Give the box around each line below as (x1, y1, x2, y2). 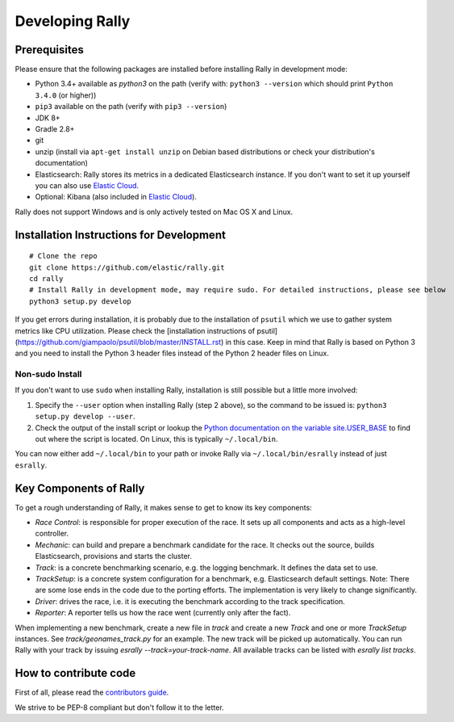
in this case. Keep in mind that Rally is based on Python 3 (225, 337, 415, 346)
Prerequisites (15, 43, 84, 57)
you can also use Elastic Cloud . (35, 180, 140, 190)
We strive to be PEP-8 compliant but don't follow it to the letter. (15, 703, 225, 712)
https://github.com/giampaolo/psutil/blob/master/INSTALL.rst (17, 337, 222, 346)
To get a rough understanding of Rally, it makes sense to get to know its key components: (15, 502, 312, 512)
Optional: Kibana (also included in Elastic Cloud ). (35, 192, 198, 202)
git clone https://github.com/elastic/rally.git (29, 262, 225, 272)
